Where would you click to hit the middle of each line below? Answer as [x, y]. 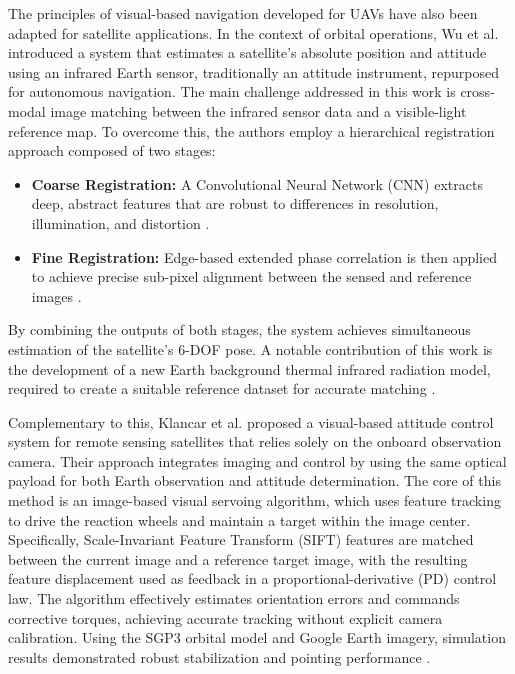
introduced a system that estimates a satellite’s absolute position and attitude [247, 52]
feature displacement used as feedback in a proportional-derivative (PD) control [252, 578]
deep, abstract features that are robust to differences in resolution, [235, 203]
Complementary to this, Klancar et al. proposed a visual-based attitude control [251, 421]
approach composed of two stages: [112, 150]
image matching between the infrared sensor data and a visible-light [258, 110]
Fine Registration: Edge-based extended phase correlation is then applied [264, 256]
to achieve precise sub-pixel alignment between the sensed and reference [251, 276]
